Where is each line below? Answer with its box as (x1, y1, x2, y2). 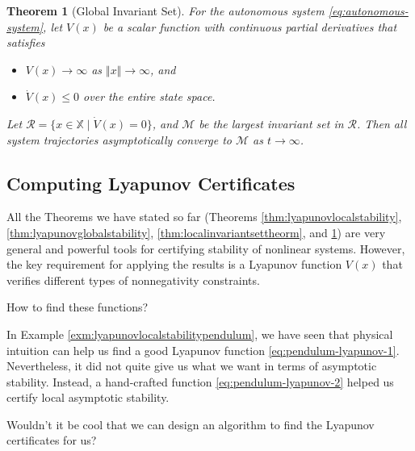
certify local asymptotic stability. (6, 389, 170, 406)
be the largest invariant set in (199, 115, 344, 132)
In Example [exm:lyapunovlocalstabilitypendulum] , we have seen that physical (6, 325, 393, 342)
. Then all (357, 115, 407, 132)
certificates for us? (6, 432, 97, 449)
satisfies (6, 34, 45, 51)
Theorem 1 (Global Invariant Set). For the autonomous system (6, 2, 325, 19)
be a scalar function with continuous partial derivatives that (103, 18, 397, 35)
